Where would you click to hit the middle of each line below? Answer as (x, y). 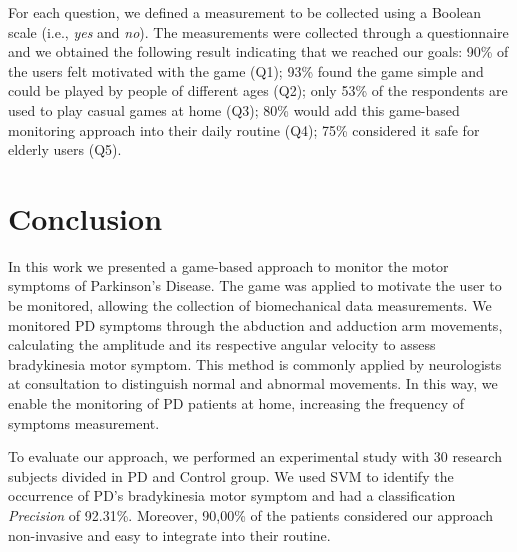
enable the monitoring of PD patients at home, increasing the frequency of (236, 403)
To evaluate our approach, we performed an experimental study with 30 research (255, 456)
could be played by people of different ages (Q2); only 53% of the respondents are (258, 90)
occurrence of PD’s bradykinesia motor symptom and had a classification (232, 495)
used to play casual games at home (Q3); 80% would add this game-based (234, 109)
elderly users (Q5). (65, 149)
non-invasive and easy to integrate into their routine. (169, 534)
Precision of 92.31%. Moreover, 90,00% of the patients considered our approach (251, 515)
